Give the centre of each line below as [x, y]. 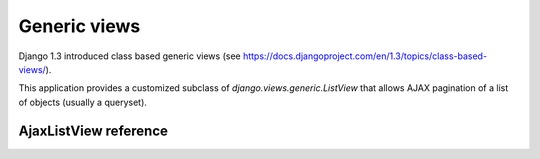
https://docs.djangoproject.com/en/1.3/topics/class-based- [365, 56]
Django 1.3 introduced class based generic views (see [129, 56]
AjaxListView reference [93, 130]
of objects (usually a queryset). [82, 102]
